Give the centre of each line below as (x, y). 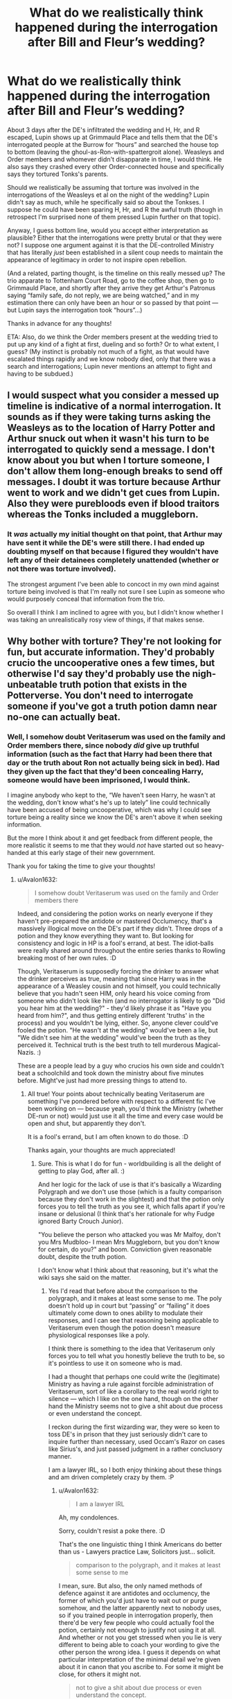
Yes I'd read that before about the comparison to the (123, 1291)
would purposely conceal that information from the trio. (86, 599)
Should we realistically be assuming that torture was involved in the (103, 187)
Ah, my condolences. (89, 1517)
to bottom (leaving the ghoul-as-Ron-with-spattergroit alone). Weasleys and (116, 152)
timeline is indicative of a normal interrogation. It (114, 406)
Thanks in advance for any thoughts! (60, 323)
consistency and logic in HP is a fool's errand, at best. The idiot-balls (115, 943)
